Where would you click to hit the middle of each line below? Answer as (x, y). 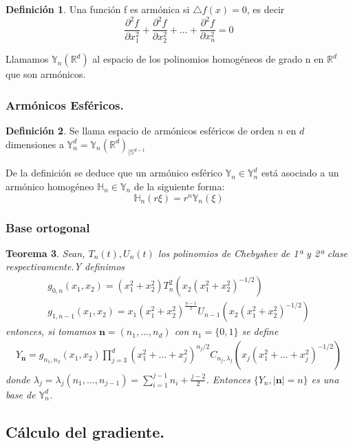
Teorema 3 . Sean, (45, 253)
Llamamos (27, 59)
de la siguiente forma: (179, 186)
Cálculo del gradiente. (85, 431)
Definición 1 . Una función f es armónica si (98, 9)
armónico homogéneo (50, 186)
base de (21, 394)
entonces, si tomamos (51, 331)
